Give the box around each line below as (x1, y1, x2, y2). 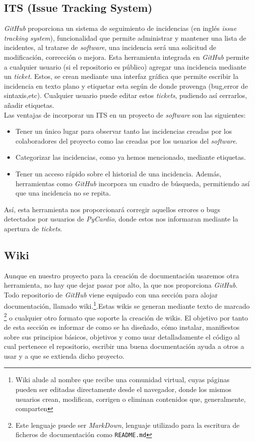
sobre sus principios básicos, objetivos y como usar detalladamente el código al (4, 331, 240, 342)
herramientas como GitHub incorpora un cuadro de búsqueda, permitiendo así (15, 178, 250, 188)
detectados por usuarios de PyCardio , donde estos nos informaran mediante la (4, 214, 238, 224)
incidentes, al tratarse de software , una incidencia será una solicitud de (4, 42, 216, 52)
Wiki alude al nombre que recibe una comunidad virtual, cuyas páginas (15, 374, 230, 385)
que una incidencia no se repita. (15, 188, 111, 198)
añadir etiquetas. (4, 99, 54, 110)
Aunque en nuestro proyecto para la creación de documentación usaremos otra (4, 270, 239, 280)
